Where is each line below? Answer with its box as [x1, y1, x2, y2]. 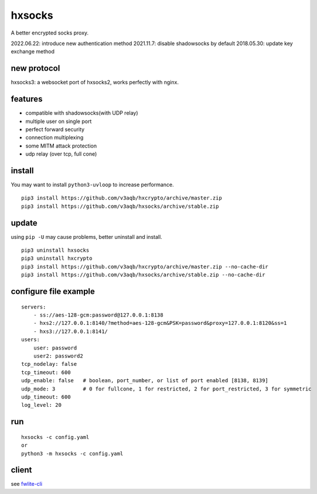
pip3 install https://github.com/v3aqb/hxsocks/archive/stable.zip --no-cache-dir [21, 272, 265, 278]
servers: [21, 303, 46, 310]
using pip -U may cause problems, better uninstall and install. [11, 233, 162, 240]
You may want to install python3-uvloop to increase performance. [11, 181, 174, 188]
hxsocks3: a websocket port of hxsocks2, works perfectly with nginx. [11, 79, 179, 86]
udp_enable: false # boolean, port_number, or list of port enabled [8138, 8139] [21, 378, 269, 384]
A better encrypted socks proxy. [11, 29, 89, 36]
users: [21, 337, 40, 343]
